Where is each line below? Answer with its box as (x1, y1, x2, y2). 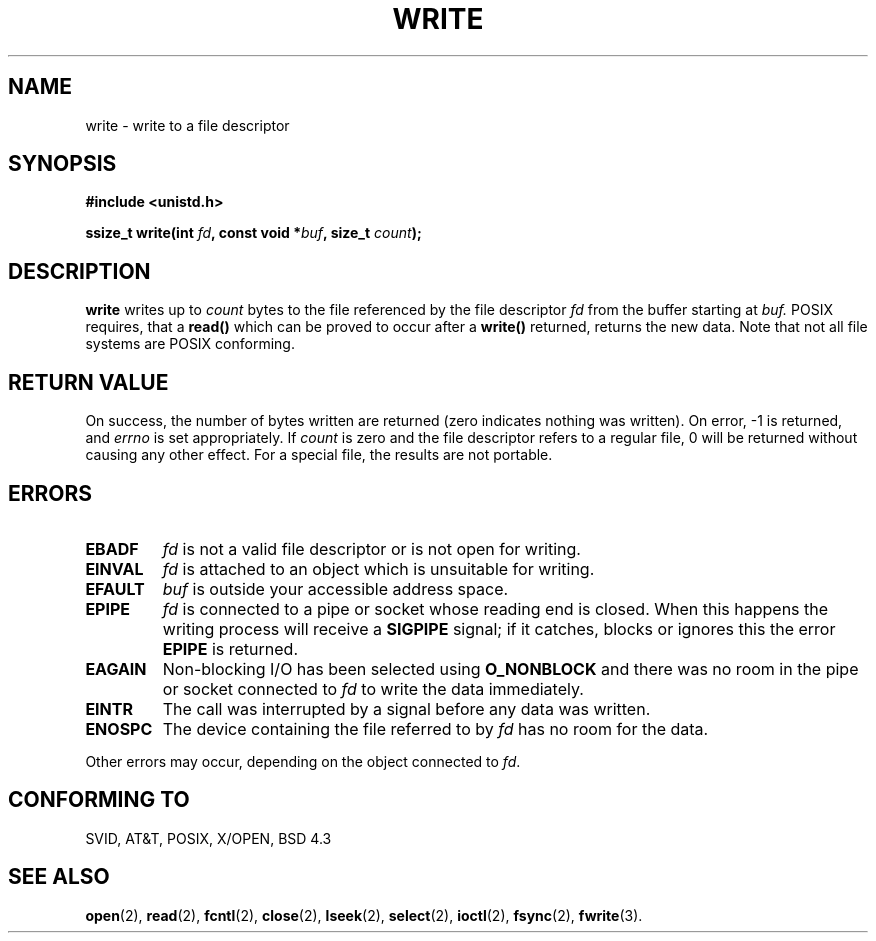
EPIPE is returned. (162, 638, 299, 659)
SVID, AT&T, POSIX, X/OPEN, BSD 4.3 (85, 829, 332, 847)
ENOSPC (85, 718, 153, 739)
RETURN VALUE (8, 369, 169, 395)
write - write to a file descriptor (85, 116, 290, 134)
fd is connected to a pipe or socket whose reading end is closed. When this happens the (162, 598, 829, 619)
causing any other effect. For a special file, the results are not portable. (85, 446, 553, 464)
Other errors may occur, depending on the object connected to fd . (85, 752, 521, 770)
